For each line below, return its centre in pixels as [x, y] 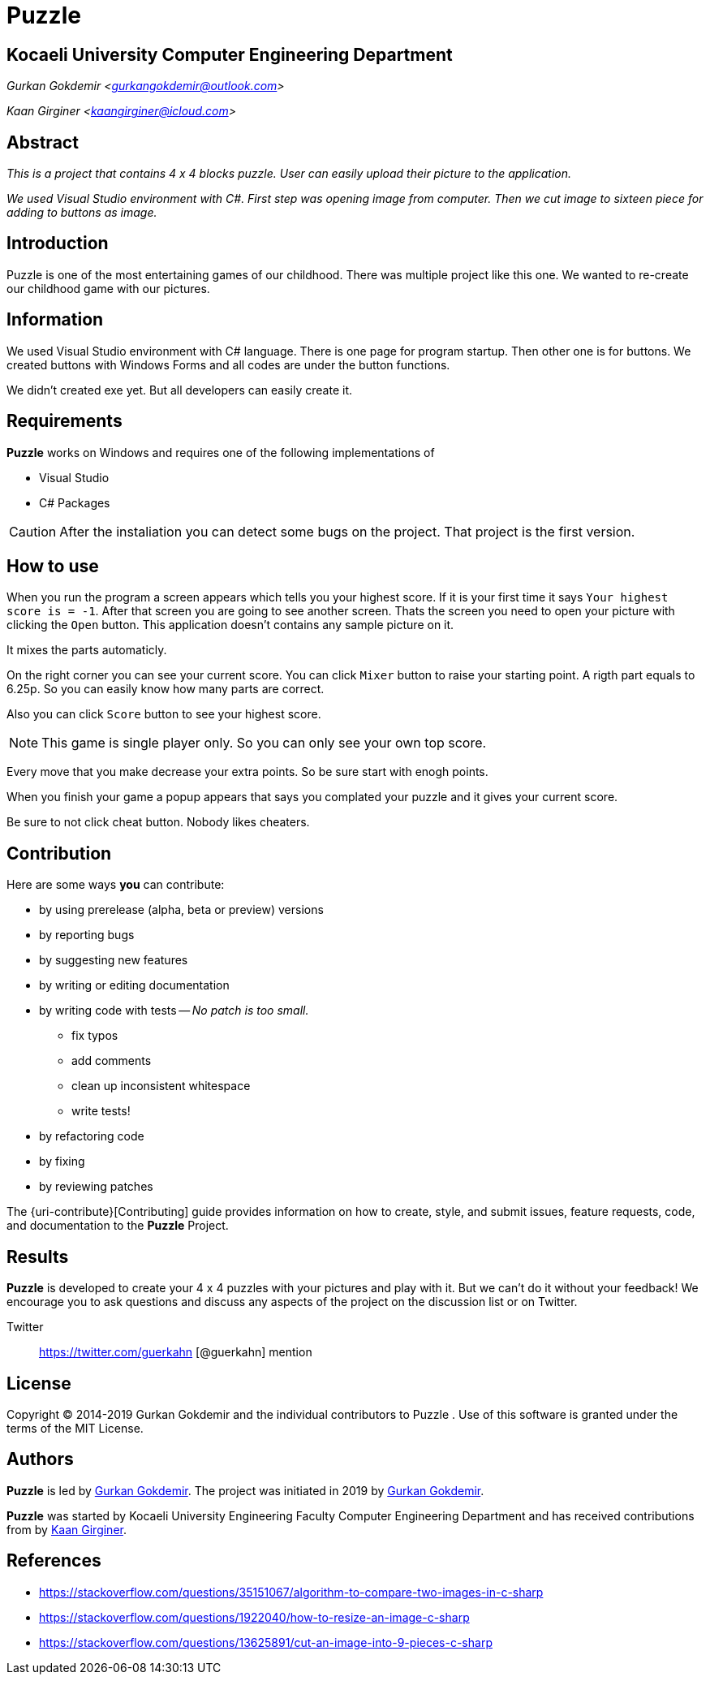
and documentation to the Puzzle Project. [118, 1226]
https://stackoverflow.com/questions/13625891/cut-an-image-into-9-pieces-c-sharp [266, 1642]
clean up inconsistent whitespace [161, 1086]
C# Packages [75, 502]
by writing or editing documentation [134, 985]
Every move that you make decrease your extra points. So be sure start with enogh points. [247, 772]
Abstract [43, 142]
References [54, 1561]
